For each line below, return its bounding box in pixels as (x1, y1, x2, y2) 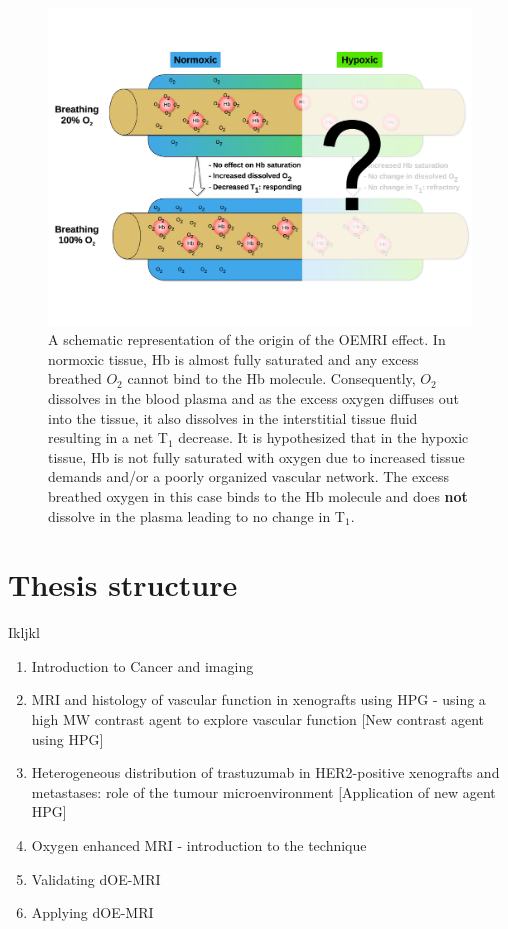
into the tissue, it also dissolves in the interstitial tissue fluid (48, 407, 418, 428)
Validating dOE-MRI (31, 868, 161, 889)
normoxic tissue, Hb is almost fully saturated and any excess (48, 348, 419, 369)
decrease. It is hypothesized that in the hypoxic (178, 427, 469, 448)
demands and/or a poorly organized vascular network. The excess (48, 466, 450, 487)
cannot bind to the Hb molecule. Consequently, (127, 368, 416, 389)
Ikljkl (8, 622, 40, 643)
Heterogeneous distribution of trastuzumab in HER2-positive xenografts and (31, 762, 500, 783)
